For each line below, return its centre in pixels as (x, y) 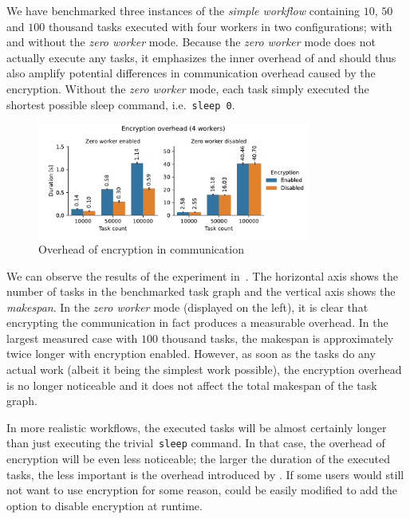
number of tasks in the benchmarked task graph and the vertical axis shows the (201, 291)
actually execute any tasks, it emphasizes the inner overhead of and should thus (201, 57)
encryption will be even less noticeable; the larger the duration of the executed (198, 459)
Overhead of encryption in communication (141, 248)
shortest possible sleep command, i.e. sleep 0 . (121, 104)
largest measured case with (72, 338)
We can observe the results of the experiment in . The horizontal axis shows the (202, 275)
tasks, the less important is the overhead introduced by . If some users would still (205, 474)
